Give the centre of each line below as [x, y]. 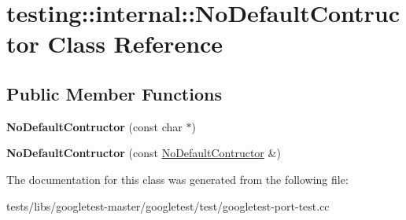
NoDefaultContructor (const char [94, 126]
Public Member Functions [114, 93]
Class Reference [135, 44]
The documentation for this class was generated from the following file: [177, 179]
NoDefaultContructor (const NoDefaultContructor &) [144, 153]
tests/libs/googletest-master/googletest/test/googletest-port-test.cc [168, 205]
